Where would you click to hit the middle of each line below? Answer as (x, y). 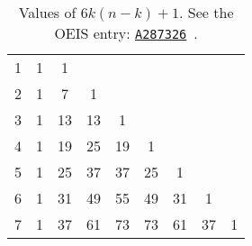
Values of (47, 12)
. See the (207, 12)
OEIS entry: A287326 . (126, 33)
